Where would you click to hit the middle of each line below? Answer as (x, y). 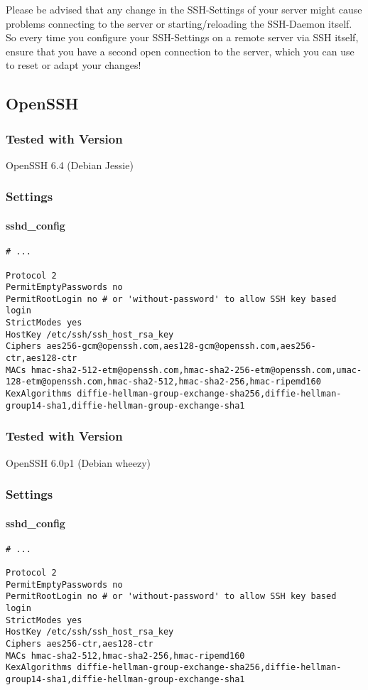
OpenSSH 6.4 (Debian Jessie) (70, 165)
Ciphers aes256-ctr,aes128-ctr (80, 644)
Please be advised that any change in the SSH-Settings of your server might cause (184, 9)
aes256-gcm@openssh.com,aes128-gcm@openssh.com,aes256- (181, 346)
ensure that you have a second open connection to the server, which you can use (180, 51)
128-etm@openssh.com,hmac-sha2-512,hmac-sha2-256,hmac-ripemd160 (163, 382)
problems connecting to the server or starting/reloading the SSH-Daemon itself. (179, 23)
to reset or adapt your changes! (74, 65)
